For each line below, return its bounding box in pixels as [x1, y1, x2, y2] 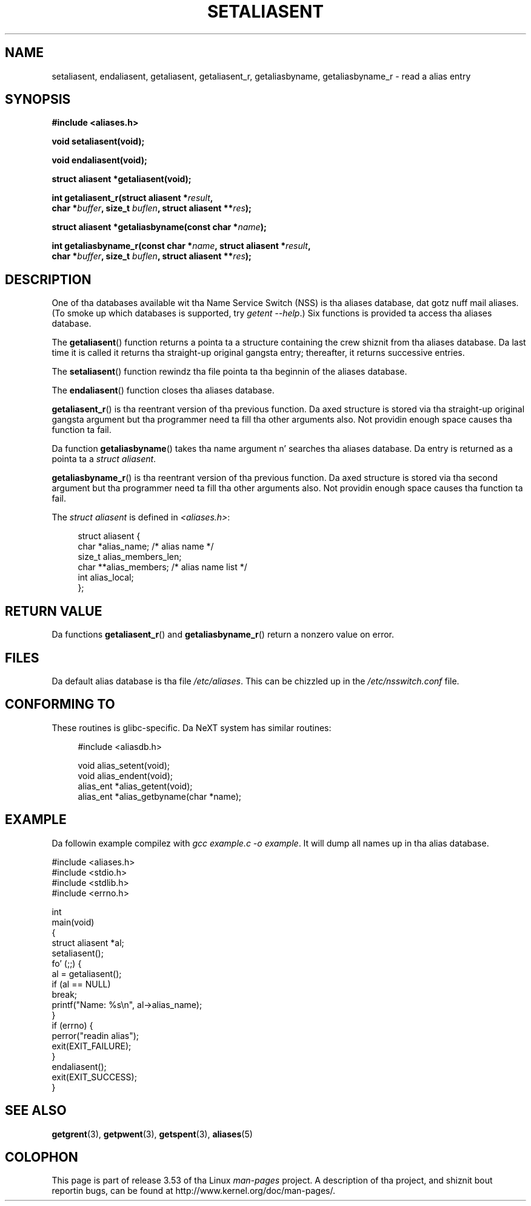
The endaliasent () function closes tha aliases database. [52, 385, 275, 396]
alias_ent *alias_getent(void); [78, 780, 193, 791]
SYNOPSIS [5, 92, 71, 107]
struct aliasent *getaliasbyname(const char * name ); [52, 222, 267, 233]
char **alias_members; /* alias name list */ [78, 562, 247, 573]
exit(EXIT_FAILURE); [52, 1040, 132, 1051]
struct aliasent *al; [52, 937, 124, 948]
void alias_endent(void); [78, 770, 173, 781]
